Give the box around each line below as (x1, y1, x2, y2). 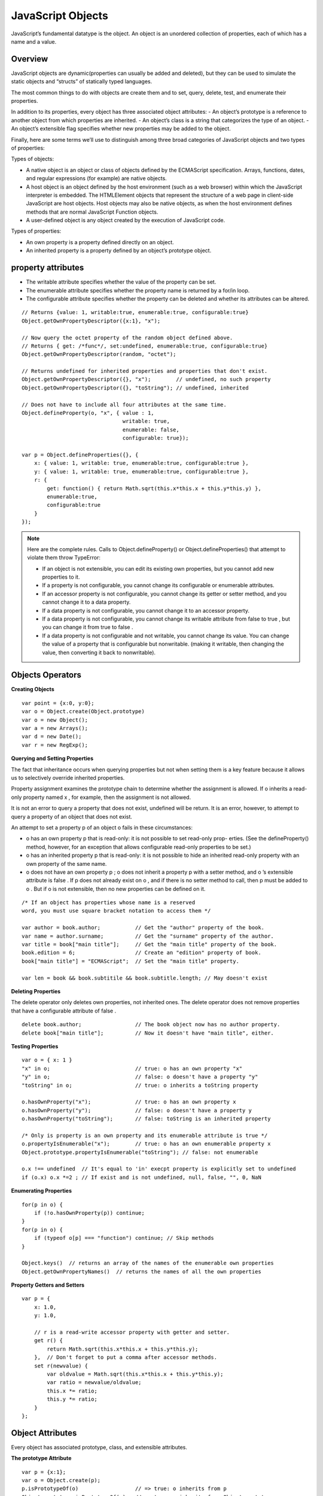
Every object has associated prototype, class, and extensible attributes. (11, 1443, 188, 1451)
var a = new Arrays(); (22, 725, 89, 732)
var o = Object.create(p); (22, 1477, 101, 1484)
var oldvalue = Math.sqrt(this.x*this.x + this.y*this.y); (47, 1371, 224, 1378)
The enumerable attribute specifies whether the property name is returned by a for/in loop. (26, 287, 250, 294)
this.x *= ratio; (47, 1387, 98, 1394)
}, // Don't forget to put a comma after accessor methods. (33, 1354, 218, 1361)
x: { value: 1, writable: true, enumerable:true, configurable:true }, (33, 460, 249, 467)
